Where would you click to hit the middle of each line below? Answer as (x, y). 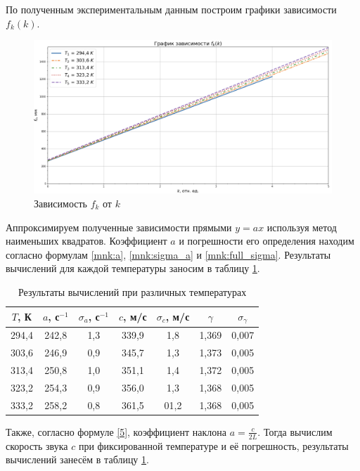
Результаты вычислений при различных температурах (132, 291)
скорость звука (37, 445)
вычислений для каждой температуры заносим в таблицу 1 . (133, 268)
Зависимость (60, 203)
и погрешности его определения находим (266, 241)
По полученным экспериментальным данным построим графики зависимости (171, 9)
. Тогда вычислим (295, 431)
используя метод (302, 227)
